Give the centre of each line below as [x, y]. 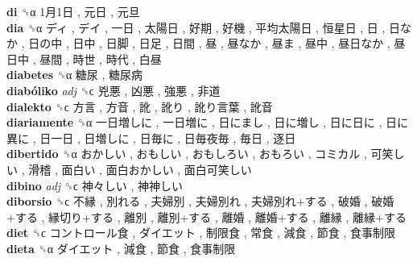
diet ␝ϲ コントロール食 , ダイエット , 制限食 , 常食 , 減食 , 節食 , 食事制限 [201, 233]
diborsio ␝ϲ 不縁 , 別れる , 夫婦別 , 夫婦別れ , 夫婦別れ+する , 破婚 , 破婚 [200, 201]
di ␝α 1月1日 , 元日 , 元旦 [73, 11]
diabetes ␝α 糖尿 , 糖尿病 [75, 75]
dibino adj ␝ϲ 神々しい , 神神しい [95, 185]
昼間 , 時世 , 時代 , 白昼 [101, 58]
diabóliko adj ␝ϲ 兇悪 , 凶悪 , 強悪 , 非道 [114, 90]
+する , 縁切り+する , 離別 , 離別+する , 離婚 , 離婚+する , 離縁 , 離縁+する [206, 216]
